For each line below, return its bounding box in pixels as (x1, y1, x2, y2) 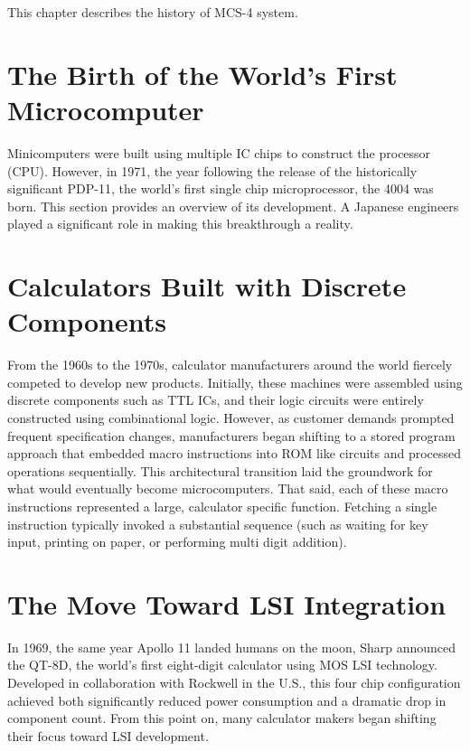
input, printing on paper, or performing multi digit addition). (7, 532, 347, 551)
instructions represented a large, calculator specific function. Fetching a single (7, 496, 437, 515)
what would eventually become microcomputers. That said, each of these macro (7, 479, 448, 498)
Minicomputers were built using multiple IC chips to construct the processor (7, 143, 431, 162)
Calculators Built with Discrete (7, 268, 407, 305)
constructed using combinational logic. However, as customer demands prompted (7, 408, 455, 427)
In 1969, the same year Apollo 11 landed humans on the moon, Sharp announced (7, 637, 456, 656)
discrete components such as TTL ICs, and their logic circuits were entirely (7, 390, 424, 409)
